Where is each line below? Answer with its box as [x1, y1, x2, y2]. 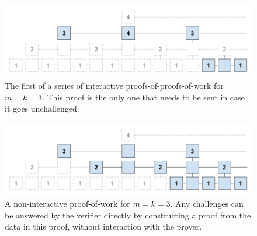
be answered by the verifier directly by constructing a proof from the [5, 209, 251, 221]
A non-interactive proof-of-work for [5, 197, 130, 210]
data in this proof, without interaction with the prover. [5, 220, 202, 232]
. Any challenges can [170, 197, 244, 210]
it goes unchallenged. [5, 102, 79, 114]
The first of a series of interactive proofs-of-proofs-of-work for [5, 79, 224, 92]
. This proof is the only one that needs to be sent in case [41, 91, 245, 103]
